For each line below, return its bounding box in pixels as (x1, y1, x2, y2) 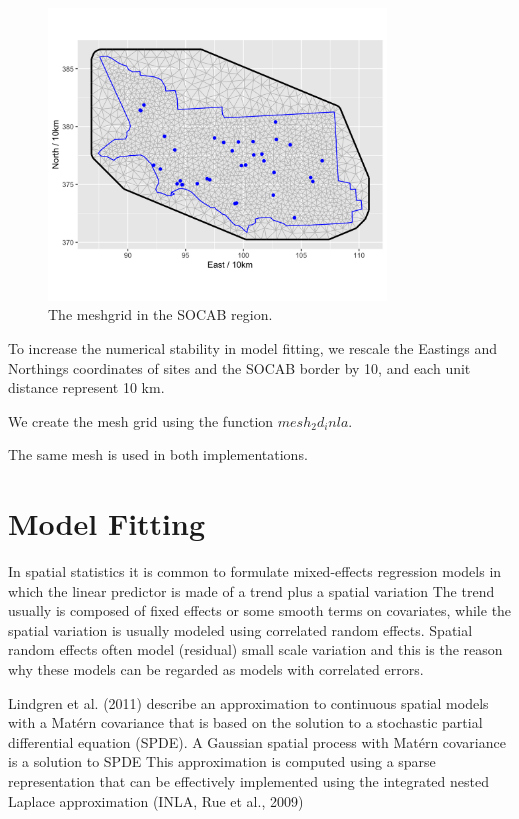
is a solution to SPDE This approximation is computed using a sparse (8, 751, 436, 772)
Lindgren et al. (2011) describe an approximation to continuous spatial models (8, 692, 489, 713)
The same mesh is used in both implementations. (8, 444, 308, 465)
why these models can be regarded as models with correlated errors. (8, 659, 424, 680)
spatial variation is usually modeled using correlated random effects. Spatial (8, 619, 473, 640)
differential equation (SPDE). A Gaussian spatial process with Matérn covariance (8, 731, 506, 752)
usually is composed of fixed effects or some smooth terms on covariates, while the (8, 600, 512, 621)
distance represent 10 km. (8, 377, 165, 398)
